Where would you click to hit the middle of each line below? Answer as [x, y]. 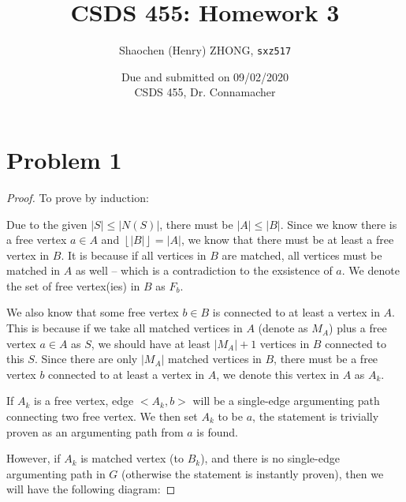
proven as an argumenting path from [95, 431]
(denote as [283, 328]
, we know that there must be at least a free [287, 240]
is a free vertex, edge [84, 401]
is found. [217, 431]
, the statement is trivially [316, 416]
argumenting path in [56, 473]
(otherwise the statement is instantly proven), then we [253, 473]
